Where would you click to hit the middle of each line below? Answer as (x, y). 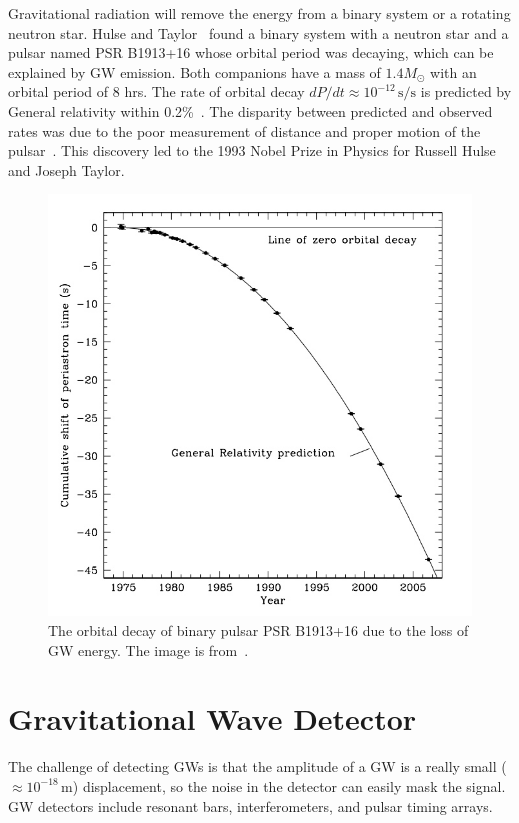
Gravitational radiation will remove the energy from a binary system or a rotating (259, 13)
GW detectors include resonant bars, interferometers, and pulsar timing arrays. (250, 805)
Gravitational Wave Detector (212, 718)
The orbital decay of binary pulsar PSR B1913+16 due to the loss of (258, 630)
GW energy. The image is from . (148, 649)
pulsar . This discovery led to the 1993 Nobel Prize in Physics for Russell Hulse (252, 150)
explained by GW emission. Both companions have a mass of (194, 71)
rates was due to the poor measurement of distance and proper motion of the (244, 130)
